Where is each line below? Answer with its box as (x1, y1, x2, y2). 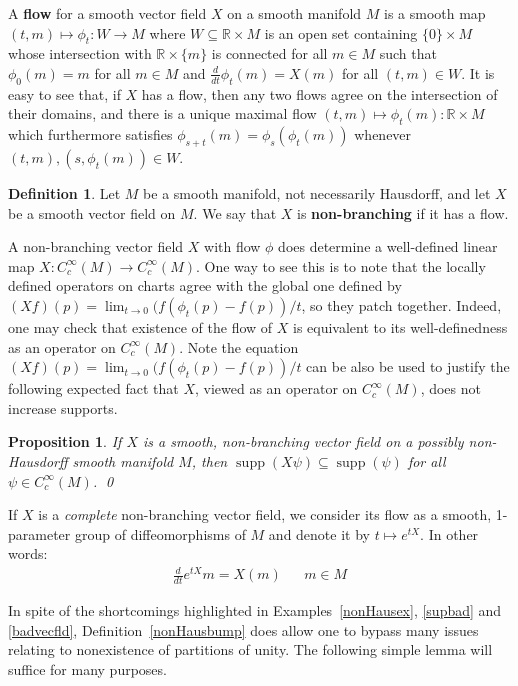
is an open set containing (264, 22, 418, 43)
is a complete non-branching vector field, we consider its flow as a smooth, (38, 504, 492, 525)
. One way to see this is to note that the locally (195, 255, 486, 276)
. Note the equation (179, 336, 299, 357)
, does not (420, 378, 481, 399)
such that (379, 43, 437, 64)
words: (8, 543, 48, 564)
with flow (204, 236, 261, 257)
